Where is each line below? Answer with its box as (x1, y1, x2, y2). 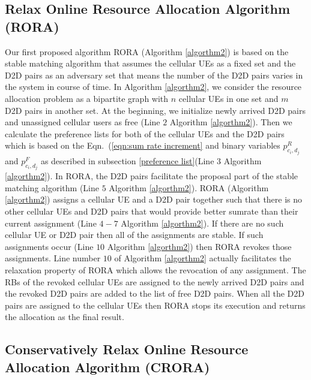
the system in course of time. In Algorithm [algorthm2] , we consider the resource (5, 80, 302, 93)
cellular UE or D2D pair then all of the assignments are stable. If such (5, 228, 264, 241)
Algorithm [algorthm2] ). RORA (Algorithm (109, 181, 269, 194)
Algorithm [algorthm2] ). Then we (169, 116, 292, 128)
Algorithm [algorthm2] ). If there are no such (121, 216, 284, 229)
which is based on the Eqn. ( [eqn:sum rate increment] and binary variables (5, 139, 280, 152)
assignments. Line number (5, 252, 101, 264)
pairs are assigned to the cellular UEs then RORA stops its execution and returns (5, 298, 306, 311)
